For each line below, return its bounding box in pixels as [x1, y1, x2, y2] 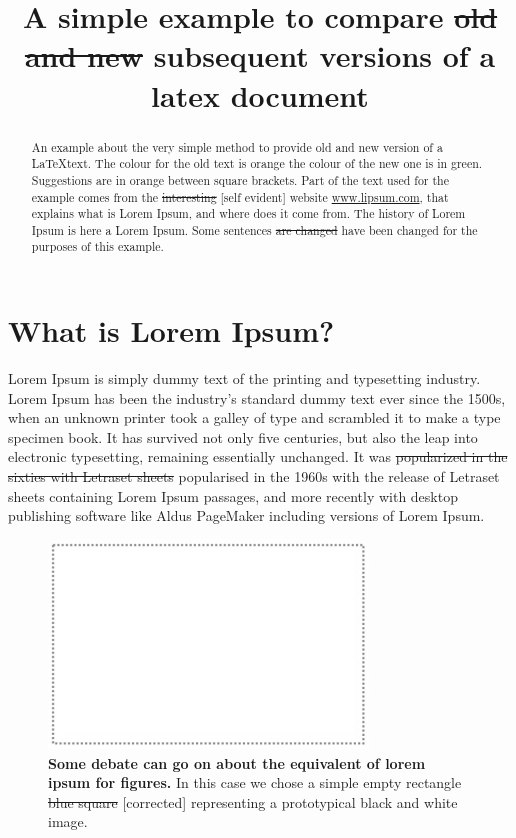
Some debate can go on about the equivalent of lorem [48, 752, 426, 773]
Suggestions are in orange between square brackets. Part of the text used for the [31, 171, 449, 188]
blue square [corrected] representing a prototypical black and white [48, 791, 458, 812]
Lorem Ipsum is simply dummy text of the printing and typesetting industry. [8, 368, 481, 389]
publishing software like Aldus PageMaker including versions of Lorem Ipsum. [8, 505, 485, 526]
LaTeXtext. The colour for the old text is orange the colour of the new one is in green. [31, 155, 483, 172]
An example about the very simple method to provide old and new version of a [31, 138, 443, 155]
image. [48, 811, 88, 832]
